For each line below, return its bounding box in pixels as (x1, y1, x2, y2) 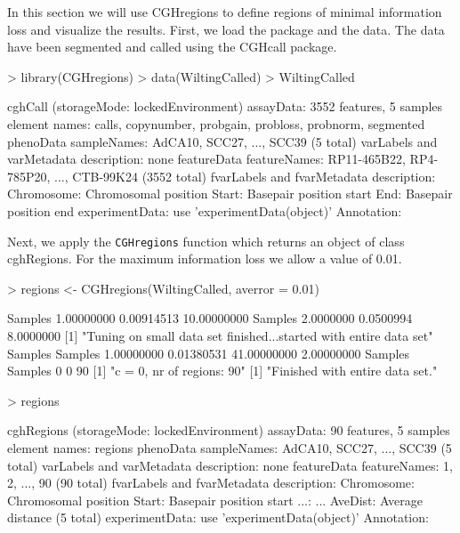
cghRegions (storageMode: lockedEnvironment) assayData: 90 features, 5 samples (7, 421, 450, 440)
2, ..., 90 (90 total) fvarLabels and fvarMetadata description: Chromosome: (7, 473, 415, 492)
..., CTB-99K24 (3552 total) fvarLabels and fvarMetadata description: (54, 166, 436, 185)
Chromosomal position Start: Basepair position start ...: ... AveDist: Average (7, 490, 423, 509)
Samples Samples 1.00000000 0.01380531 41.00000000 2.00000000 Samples (7, 343, 410, 362)
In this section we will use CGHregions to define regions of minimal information (7, 3, 442, 20)
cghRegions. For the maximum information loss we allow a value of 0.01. (7, 249, 402, 268)
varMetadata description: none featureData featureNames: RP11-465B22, (7, 149, 406, 168)
